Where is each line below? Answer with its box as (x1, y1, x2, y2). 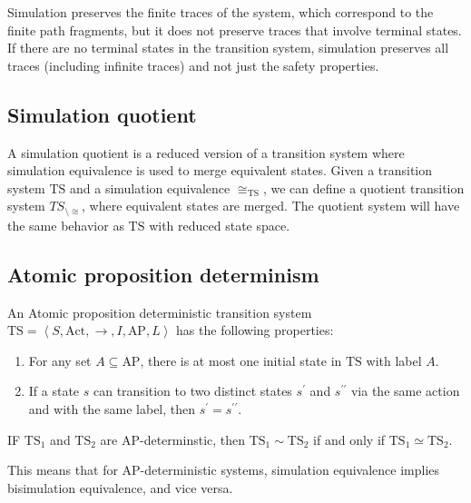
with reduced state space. (149, 215, 290, 234)
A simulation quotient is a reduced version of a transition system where (7, 143, 405, 162)
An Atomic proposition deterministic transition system (7, 302, 312, 321)
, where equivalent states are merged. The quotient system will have (82, 196, 460, 215)
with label (366, 350, 422, 370)
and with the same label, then (28, 399, 196, 418)
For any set (28, 350, 92, 370)
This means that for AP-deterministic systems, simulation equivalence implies (7, 460, 440, 479)
